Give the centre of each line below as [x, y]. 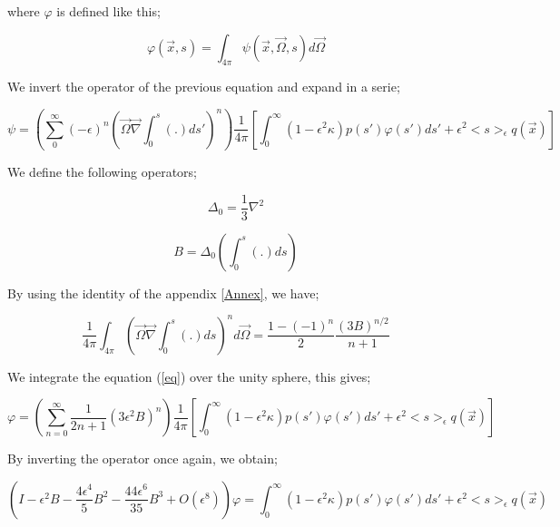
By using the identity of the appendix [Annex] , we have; [163, 293]
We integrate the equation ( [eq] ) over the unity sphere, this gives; [189, 376]
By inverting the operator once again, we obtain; [142, 459]
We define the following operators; [103, 172]
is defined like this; [108, 11]
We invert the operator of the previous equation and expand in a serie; [204, 87]
